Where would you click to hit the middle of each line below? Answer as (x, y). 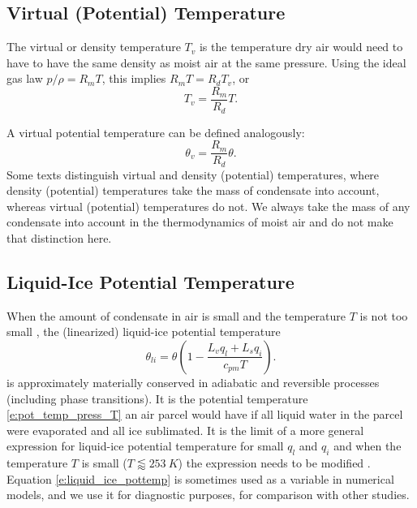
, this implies (134, 78)
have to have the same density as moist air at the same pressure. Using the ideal (206, 62)
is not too (384, 315)
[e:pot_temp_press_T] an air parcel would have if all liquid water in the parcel (205, 414)
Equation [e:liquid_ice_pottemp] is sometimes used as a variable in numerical (200, 478)
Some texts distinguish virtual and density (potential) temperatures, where (193, 174)
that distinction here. (59, 237)
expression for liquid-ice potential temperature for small (145, 446)
